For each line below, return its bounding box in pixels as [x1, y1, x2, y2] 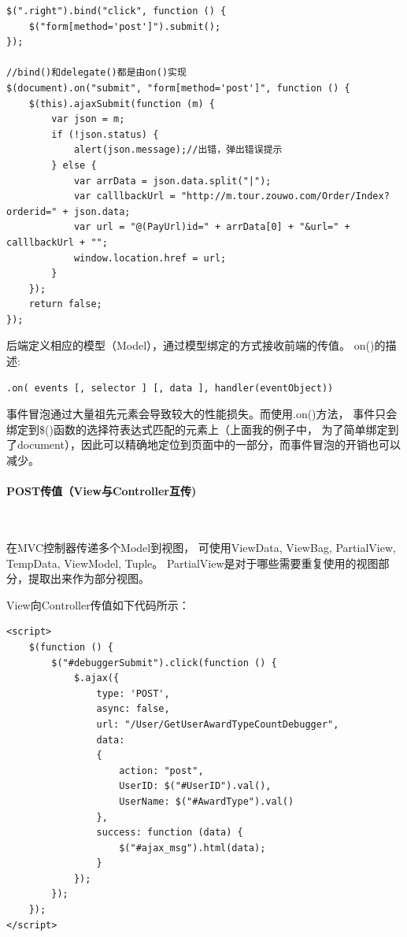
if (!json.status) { [51, 128, 159, 140]
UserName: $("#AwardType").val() [119, 795, 294, 807]
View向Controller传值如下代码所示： [6, 596, 190, 613]
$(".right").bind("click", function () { [6, 6, 227, 17]
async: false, [96, 703, 170, 715]
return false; [28, 298, 102, 310]
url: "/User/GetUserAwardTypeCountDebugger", [96, 718, 339, 730]
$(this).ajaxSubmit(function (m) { [28, 98, 215, 109]
